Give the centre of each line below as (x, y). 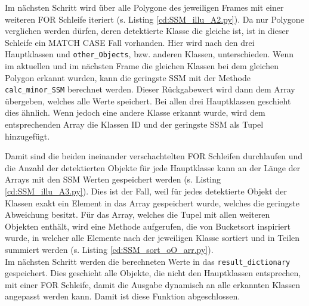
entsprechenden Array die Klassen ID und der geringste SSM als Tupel (134, 124)
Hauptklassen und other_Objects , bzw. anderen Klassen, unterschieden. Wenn (149, 54)
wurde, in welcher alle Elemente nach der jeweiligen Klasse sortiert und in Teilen (152, 238)
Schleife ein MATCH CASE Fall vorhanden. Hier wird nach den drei (130, 42)
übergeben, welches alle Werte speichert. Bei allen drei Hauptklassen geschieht (148, 101)
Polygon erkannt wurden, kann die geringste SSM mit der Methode (128, 77)
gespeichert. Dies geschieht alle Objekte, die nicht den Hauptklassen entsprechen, (153, 273)
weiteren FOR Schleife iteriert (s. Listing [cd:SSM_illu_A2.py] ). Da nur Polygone (154, 19)
